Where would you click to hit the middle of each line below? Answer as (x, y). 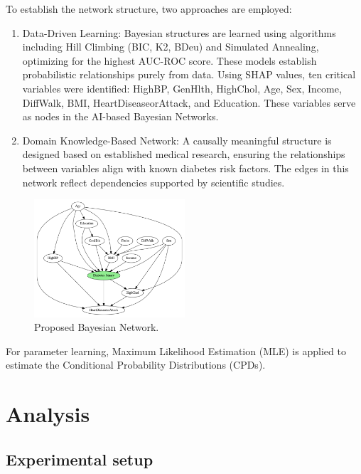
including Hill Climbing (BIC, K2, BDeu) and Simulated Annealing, (171, 47)
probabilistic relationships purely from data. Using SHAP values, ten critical (189, 74)
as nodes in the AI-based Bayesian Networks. (120, 116)
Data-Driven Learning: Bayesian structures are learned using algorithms (179, 32)
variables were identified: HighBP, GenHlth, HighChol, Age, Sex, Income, (182, 88)
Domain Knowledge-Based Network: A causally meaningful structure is (177, 140)
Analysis (48, 414)
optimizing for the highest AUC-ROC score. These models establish (169, 60)
